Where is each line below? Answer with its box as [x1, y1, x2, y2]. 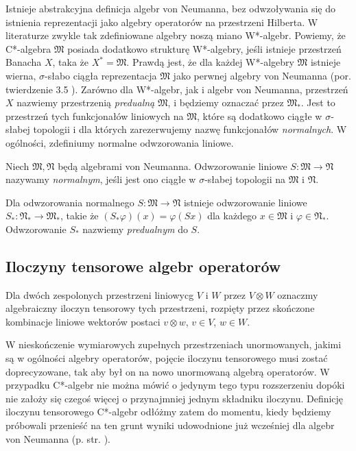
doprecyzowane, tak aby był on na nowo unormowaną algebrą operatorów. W [5, 364, 330, 378]
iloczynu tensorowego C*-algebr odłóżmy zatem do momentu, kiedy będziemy [5, 404, 331, 419]
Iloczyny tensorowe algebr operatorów [5, 255, 281, 276]
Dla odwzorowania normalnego [5, 195, 134, 209]
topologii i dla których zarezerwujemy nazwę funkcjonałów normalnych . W [33, 122, 347, 136]
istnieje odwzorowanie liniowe [183, 195, 307, 209]
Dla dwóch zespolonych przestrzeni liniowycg [5, 287, 194, 302]
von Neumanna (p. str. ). [5, 431, 110, 446]
